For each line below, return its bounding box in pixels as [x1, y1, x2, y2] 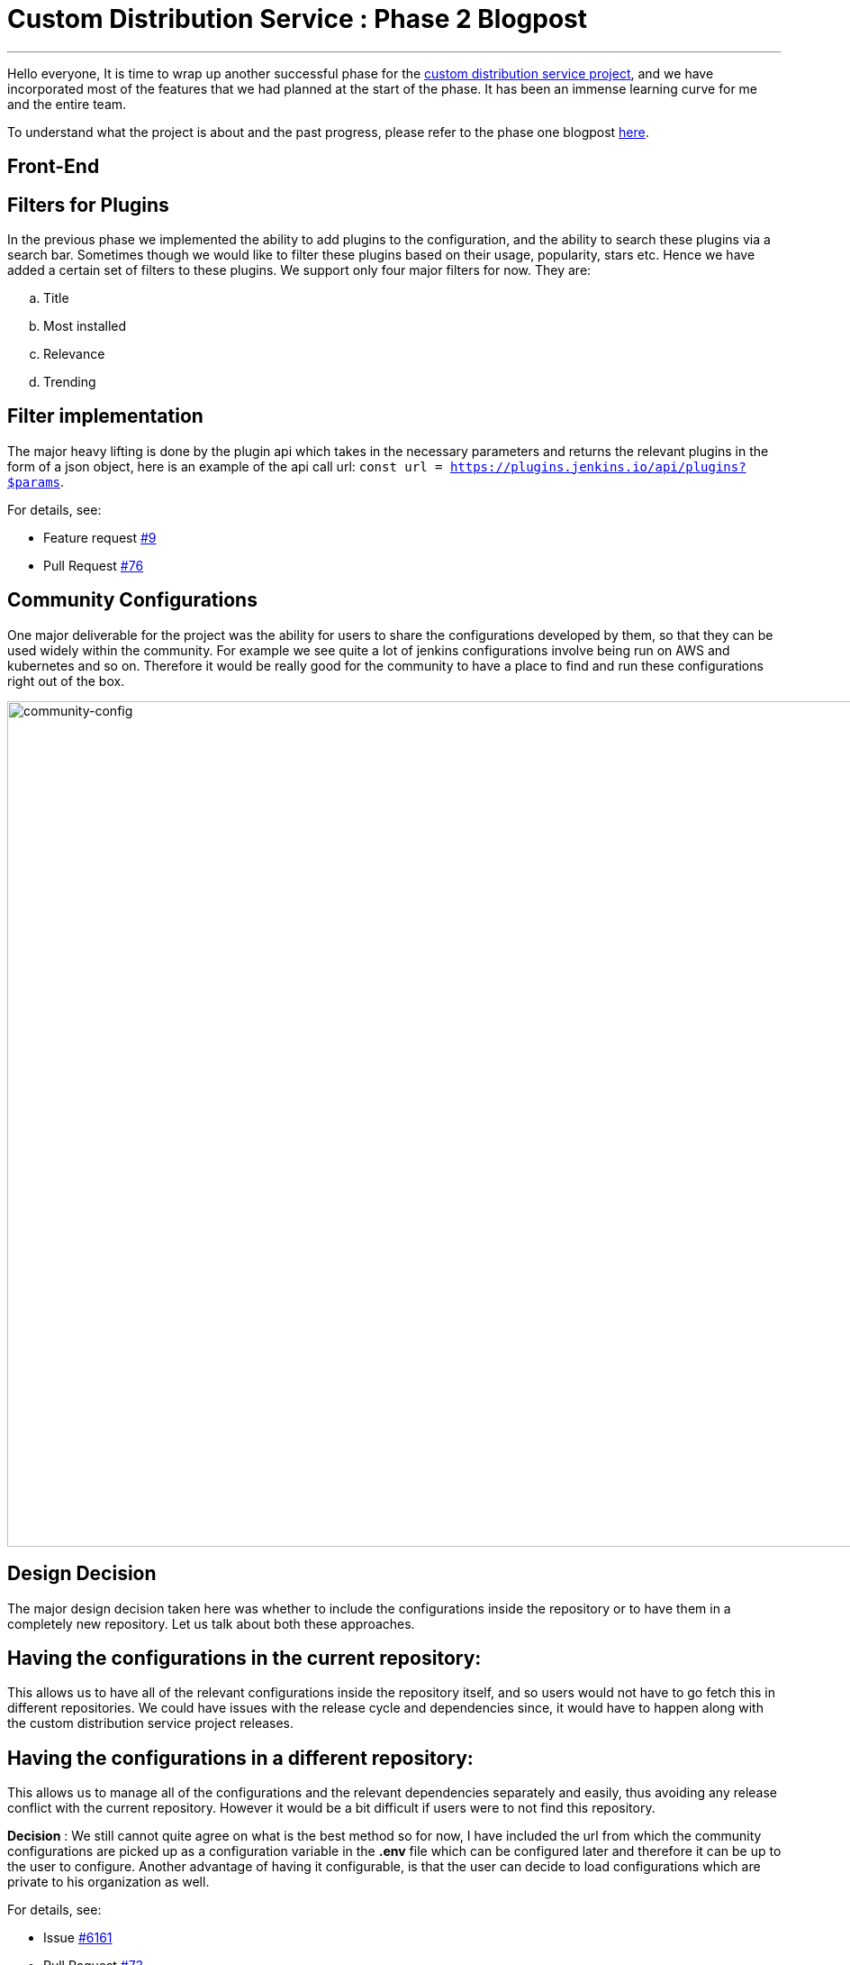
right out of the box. [7, 672, 125, 689]
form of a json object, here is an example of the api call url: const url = [7, 458, 443, 474]
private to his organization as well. [7, 1874, 210, 1890]
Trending [43, 374, 96, 390]
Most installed [43, 318, 127, 334]
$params [7, 474, 61, 489]
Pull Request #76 [43, 557, 144, 573]
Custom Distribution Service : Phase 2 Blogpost [7, 4, 587, 34]
